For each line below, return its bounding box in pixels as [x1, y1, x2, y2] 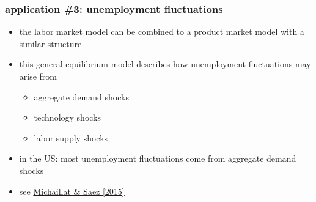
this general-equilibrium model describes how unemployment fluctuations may [19, 58, 311, 70]
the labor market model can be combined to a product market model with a [19, 25, 304, 38]
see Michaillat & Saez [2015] [19, 184, 125, 197]
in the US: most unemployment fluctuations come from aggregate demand [19, 152, 296, 165]
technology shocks [34, 111, 101, 124]
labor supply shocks [34, 131, 108, 144]
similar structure [19, 37, 82, 50]
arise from [19, 70, 57, 82]
